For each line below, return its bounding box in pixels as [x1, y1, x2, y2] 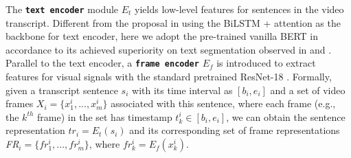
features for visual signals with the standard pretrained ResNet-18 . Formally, [5, 69, 332, 84]
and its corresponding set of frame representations [129, 123, 340, 137]
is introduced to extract [216, 56, 316, 70]
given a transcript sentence [5, 82, 118, 97]
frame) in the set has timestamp [37, 109, 172, 124]
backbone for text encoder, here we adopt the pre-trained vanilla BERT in [5, 29, 319, 43]
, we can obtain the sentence [226, 109, 346, 124]
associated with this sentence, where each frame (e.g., [111, 96, 336, 111]
